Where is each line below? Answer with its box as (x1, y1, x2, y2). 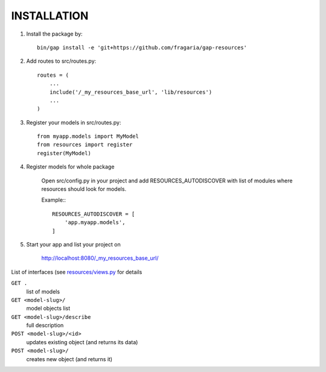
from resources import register (37, 141, 133, 148)
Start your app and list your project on (26, 240, 121, 248)
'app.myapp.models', (64, 219, 126, 226)
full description (26, 322, 64, 329)
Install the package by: (26, 30, 83, 37)
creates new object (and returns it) (26, 355, 113, 362)
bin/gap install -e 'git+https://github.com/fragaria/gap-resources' (37, 44, 248, 51)
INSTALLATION (11, 9, 89, 22)
